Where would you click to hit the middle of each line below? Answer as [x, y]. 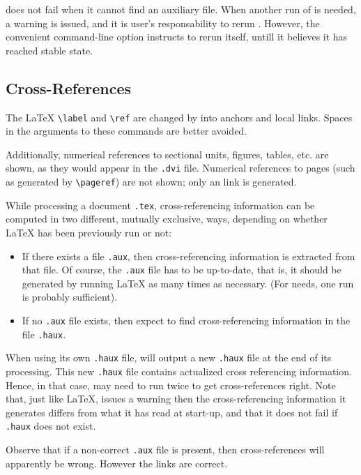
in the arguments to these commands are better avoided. [126, 131]
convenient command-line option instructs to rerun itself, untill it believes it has [177, 37]
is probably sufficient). [70, 297]
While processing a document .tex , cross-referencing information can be [160, 205]
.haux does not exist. [51, 426]
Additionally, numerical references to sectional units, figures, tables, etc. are [167, 154]
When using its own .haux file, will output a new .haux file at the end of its [169, 357]
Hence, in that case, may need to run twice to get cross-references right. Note [171, 385]
